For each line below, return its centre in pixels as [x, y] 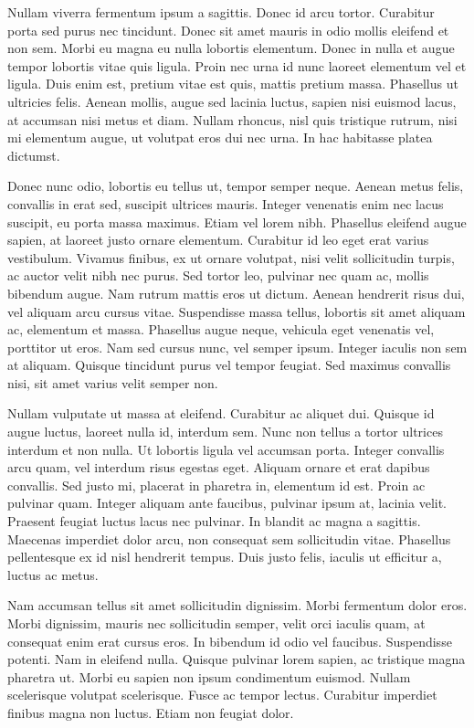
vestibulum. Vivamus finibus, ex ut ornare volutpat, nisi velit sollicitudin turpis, [231, 257]
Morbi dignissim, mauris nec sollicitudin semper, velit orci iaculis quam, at [216, 623]
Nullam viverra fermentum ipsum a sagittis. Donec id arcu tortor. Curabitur [221, 12]
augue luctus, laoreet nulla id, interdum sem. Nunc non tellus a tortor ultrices [225, 432]
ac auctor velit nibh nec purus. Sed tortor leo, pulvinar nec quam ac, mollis [218, 275]
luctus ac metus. [53, 574]
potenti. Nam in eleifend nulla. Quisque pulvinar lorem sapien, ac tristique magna [237, 659]
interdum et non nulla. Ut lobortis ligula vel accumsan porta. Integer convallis [226, 449]
